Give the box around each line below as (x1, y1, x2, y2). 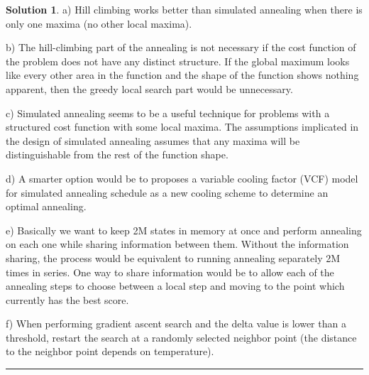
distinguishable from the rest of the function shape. (6, 147, 228, 162)
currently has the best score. (6, 292, 129, 307)
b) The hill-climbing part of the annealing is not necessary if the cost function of (6, 40, 356, 55)
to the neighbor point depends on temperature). (6, 344, 214, 359)
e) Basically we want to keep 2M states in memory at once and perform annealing (6, 222, 362, 237)
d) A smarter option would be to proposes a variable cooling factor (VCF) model (6, 170, 358, 185)
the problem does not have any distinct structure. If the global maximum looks (6, 53, 350, 68)
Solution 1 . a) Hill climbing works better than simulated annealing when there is (6, 2, 363, 16)
